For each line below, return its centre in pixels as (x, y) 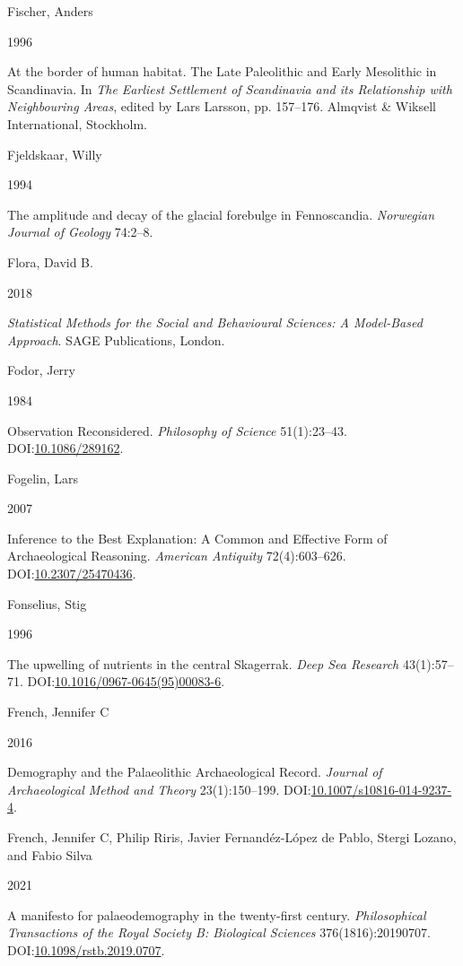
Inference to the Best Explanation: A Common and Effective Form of (197, 538)
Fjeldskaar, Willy (55, 154)
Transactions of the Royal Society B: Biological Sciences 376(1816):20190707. (219, 932)
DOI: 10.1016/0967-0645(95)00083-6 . (126, 681)
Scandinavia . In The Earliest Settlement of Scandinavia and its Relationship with (230, 88)
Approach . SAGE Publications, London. (116, 339)
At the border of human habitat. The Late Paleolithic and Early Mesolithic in (222, 71)
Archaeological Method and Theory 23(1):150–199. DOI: (159, 789)
